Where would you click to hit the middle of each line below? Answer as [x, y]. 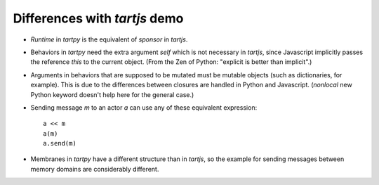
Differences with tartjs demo [98, 18]
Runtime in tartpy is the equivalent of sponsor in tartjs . [109, 39]
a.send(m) [60, 143]
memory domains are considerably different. [95, 169]
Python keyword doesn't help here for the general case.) [112, 94]
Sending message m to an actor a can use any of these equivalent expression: [144, 107]
